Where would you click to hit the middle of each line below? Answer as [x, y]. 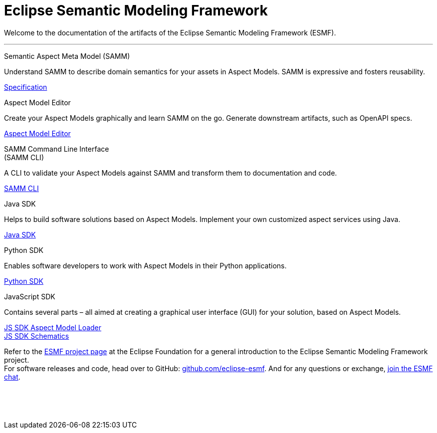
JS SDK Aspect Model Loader [53, 327]
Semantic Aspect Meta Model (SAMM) [67, 56]
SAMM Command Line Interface [57, 149]
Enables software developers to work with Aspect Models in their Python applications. [145, 265]
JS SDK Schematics [37, 336]
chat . [12, 377]
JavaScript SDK [30, 296]
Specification [26, 87]
